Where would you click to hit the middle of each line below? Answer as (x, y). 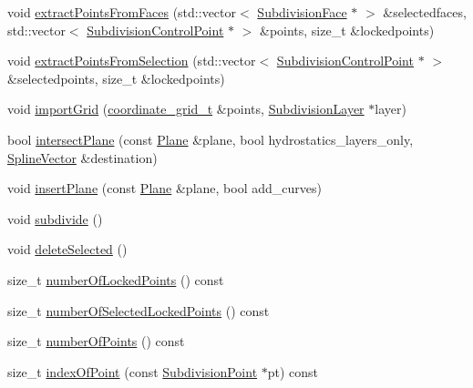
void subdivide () (55, 218)
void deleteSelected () (67, 249)
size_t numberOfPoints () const (96, 341)
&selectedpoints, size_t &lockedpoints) (116, 78)
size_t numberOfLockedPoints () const (116, 279)
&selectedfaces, (425, 12)
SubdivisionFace (302, 12)
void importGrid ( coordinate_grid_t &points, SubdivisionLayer (186, 109)
